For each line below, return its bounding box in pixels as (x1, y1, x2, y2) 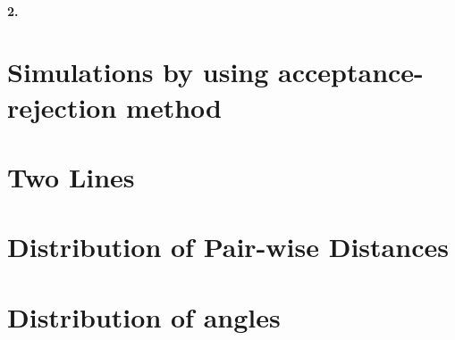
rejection (7, 88, 117, 125)
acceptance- (278, 54, 424, 90)
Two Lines (7, 158, 135, 195)
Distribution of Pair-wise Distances (7, 228, 449, 265)
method (126, 88, 222, 125)
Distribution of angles (7, 298, 281, 335)
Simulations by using (7, 54, 269, 90)
